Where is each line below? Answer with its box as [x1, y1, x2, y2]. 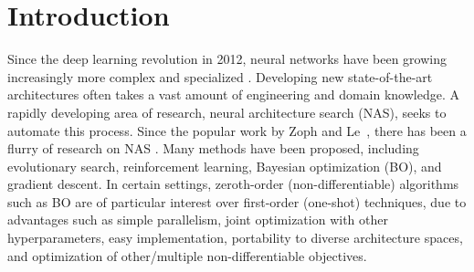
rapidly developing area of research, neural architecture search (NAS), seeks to [7, 102, 447, 121]
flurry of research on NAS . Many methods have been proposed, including [7, 139, 419, 158]
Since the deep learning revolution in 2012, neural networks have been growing [7, 49, 447, 68]
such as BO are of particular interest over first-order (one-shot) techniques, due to [7, 192, 467, 211]
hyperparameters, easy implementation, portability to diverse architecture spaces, [7, 228, 463, 247]
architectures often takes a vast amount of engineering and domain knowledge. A [7, 85, 459, 104]
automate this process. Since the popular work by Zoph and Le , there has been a [7, 120, 467, 140]
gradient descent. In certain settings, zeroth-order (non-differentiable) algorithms [7, 174, 459, 194]
